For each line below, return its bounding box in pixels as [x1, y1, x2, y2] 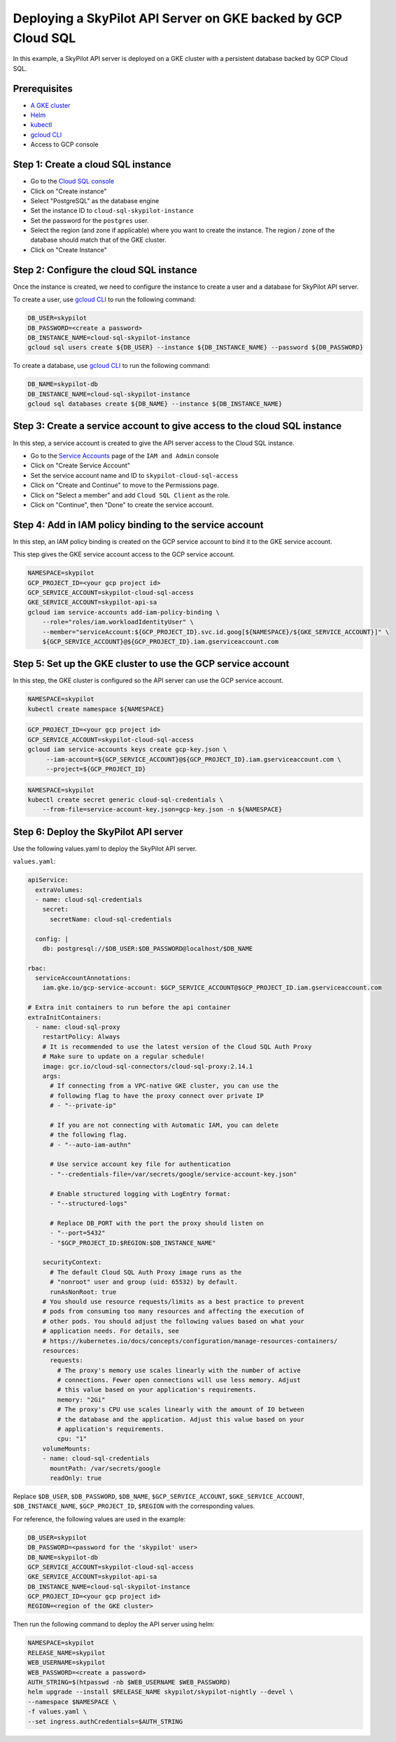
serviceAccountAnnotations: [35, 974, 132, 982]
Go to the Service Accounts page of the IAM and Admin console [30, 451, 220, 460]
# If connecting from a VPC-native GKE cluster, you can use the [50, 1082, 279, 1090]
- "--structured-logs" [50, 1200, 128, 1208]
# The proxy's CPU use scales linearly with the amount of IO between [57, 1406, 304, 1413]
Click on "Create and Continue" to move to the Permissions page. [30, 481, 220, 490]
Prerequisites [13, 83, 73, 95]
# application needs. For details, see [42, 1327, 180, 1335]
